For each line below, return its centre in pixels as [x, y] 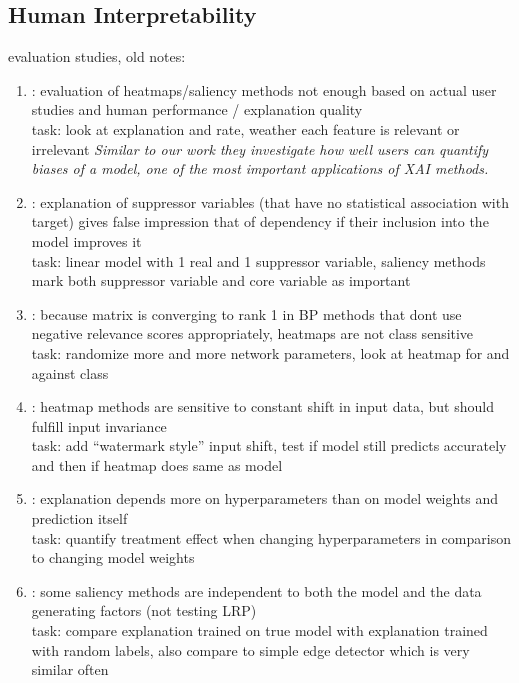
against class [70, 372]
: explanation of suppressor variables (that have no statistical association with [270, 201]
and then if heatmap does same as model [157, 464]
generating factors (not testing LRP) [144, 610]
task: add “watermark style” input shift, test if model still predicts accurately [269, 445]
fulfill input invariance [99, 425]
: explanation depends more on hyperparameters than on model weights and [265, 498]
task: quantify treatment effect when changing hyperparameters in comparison [271, 537]
